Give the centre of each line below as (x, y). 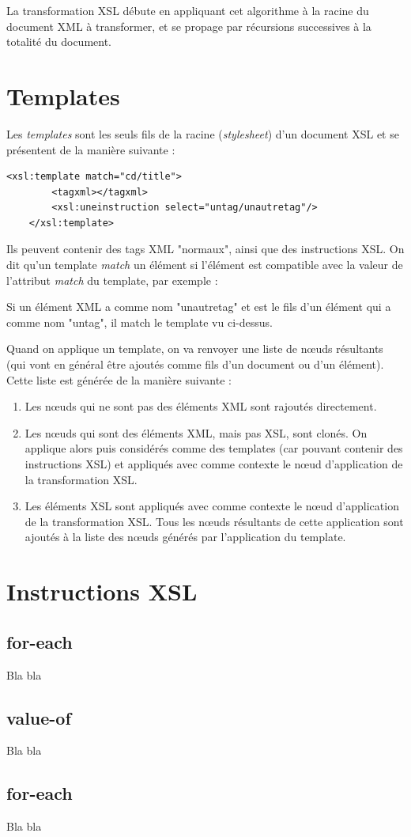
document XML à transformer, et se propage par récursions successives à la (189, 26)
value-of (39, 717)
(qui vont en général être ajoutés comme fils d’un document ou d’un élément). (195, 364)
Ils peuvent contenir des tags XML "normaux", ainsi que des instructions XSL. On (205, 249)
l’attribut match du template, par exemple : (112, 280)
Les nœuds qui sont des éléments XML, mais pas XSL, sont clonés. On (196, 432)
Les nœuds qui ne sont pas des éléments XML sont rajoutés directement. (201, 406)
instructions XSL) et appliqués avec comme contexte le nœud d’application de (214, 464)
